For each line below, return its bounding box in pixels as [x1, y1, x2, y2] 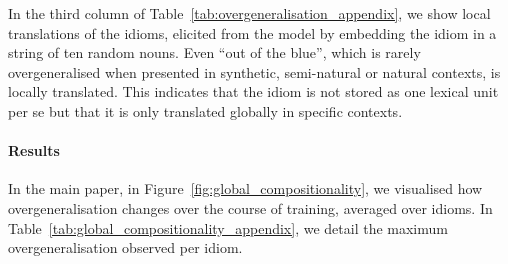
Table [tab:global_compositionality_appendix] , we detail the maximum [8, 217, 448, 238]
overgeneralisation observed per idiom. [8, 237, 243, 258]
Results [8, 140, 60, 161]
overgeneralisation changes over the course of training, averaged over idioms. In [8, 197, 493, 218]
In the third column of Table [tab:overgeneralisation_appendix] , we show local [8, 3, 491, 23]
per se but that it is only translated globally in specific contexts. [8, 100, 403, 121]
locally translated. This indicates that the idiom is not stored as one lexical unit [8, 81, 499, 102]
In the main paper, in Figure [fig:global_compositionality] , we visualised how [8, 178, 483, 199]
